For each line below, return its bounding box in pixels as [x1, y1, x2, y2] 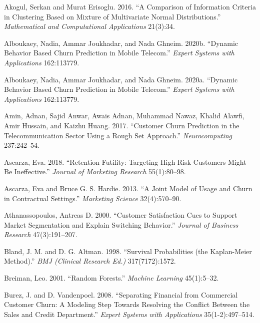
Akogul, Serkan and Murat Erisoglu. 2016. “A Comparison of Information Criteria [4, 1, 256, 11]
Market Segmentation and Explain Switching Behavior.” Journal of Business [4, 219, 238, 230]
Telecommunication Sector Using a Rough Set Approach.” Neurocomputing [4, 130, 232, 140]
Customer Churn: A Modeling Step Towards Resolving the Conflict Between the [4, 299, 250, 310]
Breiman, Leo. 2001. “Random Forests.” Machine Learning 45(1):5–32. [4, 273, 219, 283]
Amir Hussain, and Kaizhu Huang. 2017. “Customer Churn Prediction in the [4, 120, 239, 130]
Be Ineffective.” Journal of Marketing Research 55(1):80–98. [4, 166, 186, 177]
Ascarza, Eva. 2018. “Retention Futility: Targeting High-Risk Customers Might [4, 156, 246, 167]
